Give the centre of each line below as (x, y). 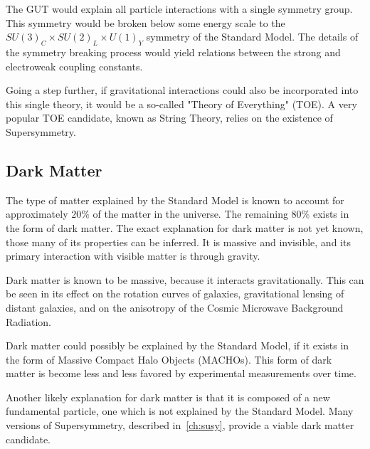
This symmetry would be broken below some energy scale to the (146, 22)
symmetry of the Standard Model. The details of (252, 37)
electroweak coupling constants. (74, 66)
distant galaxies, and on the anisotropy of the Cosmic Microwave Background (175, 307)
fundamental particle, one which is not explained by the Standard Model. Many (180, 411)
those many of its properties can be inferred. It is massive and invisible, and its (178, 242)
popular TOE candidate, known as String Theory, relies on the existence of (169, 118)
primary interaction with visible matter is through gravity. (133, 256)
